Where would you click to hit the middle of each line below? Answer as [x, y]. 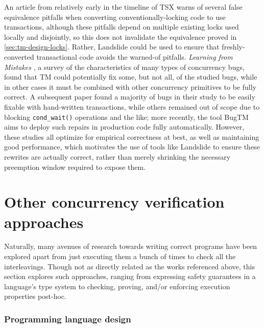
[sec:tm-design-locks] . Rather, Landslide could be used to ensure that [112, 47]
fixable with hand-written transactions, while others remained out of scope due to [132, 106]
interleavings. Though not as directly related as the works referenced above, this [129, 266]
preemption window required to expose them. [75, 167]
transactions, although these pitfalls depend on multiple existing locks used [122, 27]
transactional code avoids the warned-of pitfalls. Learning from [135, 56]
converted [19, 56]
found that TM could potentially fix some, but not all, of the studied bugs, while [131, 77]
